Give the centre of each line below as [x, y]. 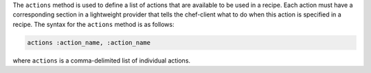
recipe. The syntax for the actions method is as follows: [93, 24]
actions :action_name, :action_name [89, 42]
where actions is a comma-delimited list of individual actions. [102, 60]
